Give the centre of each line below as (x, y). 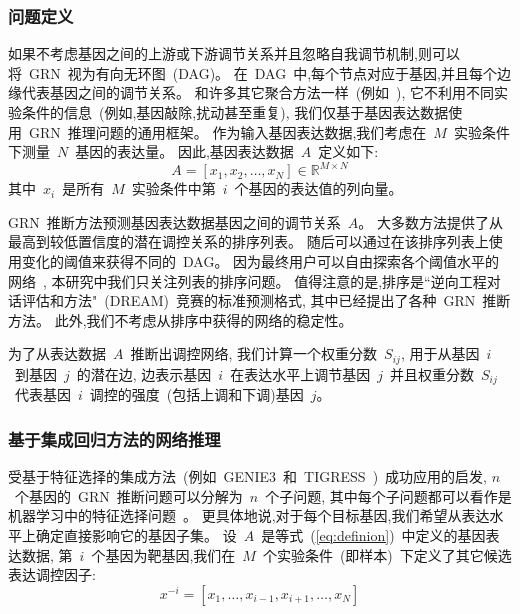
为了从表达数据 (57, 353)
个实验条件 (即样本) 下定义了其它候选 (387, 554)
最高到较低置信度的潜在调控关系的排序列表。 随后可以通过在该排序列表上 (248, 241)
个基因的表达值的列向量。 (318, 188)
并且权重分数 (431, 373)
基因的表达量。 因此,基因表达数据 (184, 151)
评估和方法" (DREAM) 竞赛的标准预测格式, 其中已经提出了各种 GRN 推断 (266, 300)
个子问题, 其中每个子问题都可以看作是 (388, 495)
